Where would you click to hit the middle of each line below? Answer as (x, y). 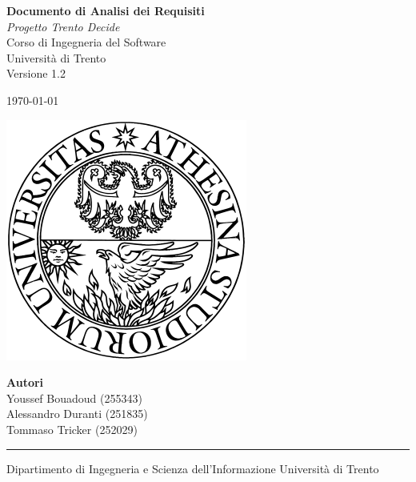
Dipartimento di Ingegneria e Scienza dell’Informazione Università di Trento (193, 468)
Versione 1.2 (36, 73)
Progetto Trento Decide (63, 26)
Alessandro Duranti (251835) (77, 414)
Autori (25, 382)
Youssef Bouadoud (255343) (74, 398)
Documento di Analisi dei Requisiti (106, 10)
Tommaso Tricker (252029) (72, 429)
